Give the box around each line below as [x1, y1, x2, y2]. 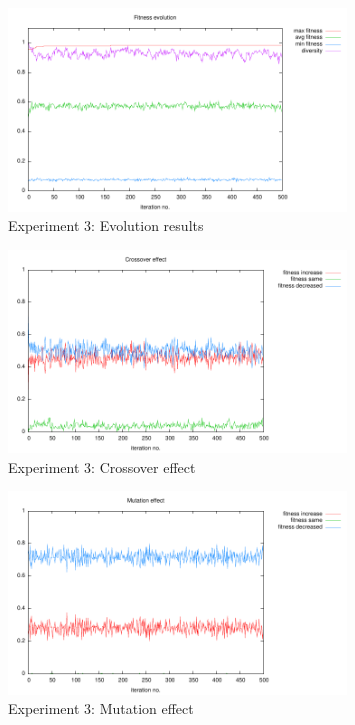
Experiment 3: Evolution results [8, 215, 204, 236]
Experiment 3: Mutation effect [8, 698, 194, 719]
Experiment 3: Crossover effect [8, 456, 196, 477]
